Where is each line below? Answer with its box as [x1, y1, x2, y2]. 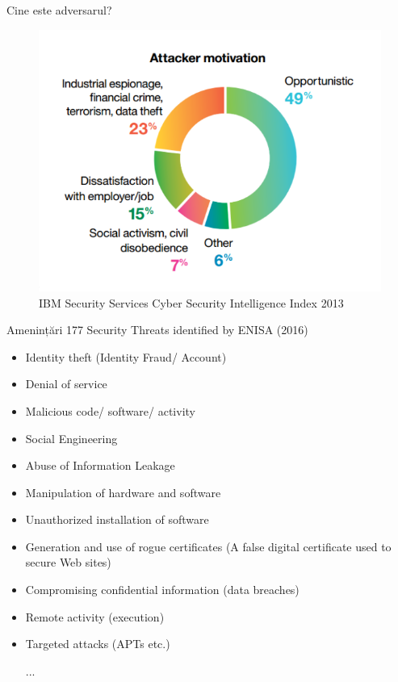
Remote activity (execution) [25, 608, 165, 625]
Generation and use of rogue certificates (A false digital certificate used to [25, 538, 392, 554]
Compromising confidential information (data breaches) [25, 581, 300, 598]
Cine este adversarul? [6, 2, 112, 18]
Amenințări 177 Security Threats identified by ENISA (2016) [6, 321, 308, 338]
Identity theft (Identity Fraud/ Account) [25, 348, 227, 365]
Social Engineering [25, 429, 118, 446]
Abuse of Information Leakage [25, 457, 175, 474]
